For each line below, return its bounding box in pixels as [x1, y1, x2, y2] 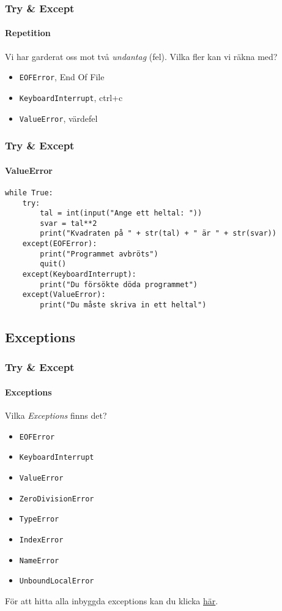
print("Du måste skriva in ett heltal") [40, 301, 207, 310]
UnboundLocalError [19, 577, 94, 586]
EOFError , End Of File [19, 70, 105, 83]
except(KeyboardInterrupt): [22, 270, 136, 279]
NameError [19, 556, 59, 565]
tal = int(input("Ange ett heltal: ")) [40, 209, 202, 218]
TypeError [19, 515, 59, 524]
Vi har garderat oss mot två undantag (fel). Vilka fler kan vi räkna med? [5, 50, 278, 62]
